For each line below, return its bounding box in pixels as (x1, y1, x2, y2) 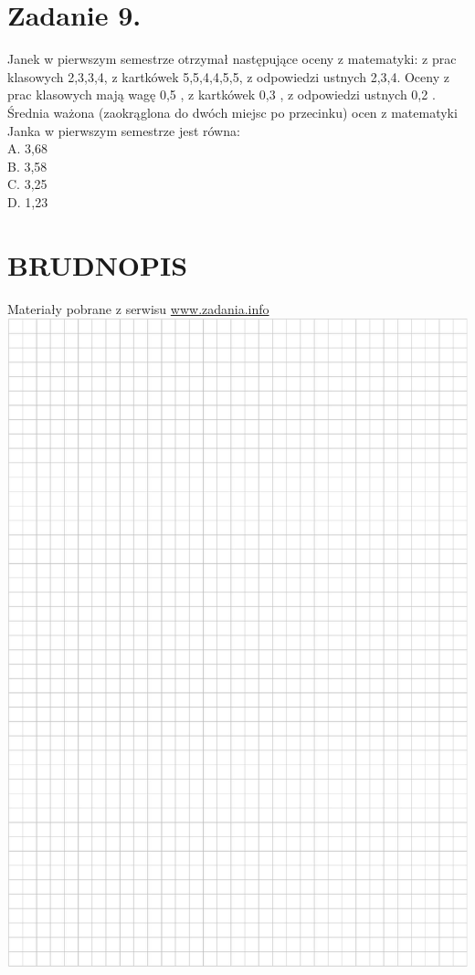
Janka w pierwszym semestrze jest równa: (7, 121, 240, 140)
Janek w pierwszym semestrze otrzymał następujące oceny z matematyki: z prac (7, 49, 457, 68)
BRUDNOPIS (7, 246, 188, 283)
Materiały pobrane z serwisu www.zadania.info (7, 299, 269, 318)
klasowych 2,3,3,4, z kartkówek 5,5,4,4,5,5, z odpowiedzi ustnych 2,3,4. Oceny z (7, 67, 449, 86)
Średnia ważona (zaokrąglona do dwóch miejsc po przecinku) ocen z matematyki (7, 102, 458, 121)
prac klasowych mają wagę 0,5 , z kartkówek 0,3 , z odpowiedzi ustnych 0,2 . (7, 85, 436, 104)
